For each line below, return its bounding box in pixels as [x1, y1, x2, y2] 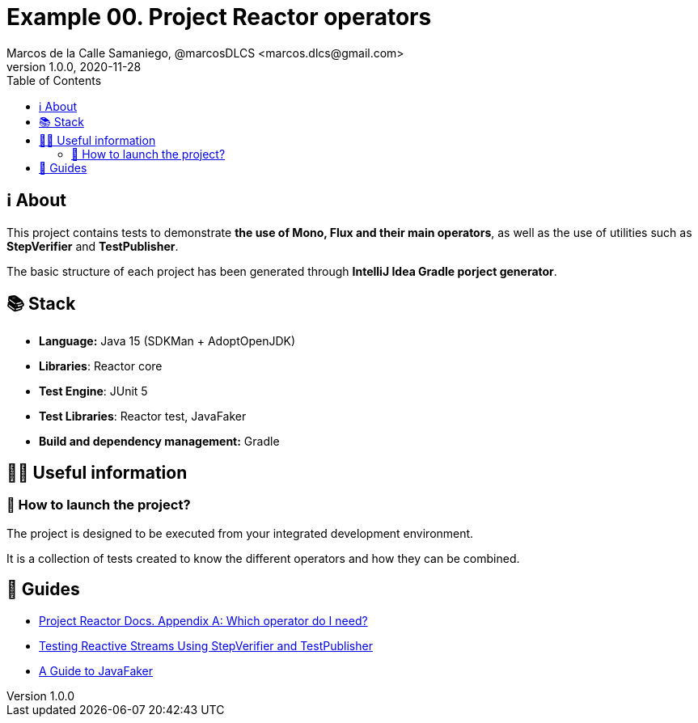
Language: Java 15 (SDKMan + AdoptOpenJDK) [39, 334, 296, 349]
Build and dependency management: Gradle [39, 434, 280, 449]
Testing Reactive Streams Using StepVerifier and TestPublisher [39, 638, 373, 653]
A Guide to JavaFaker [39, 663, 154, 678]
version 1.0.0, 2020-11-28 [6, 59, 142, 74]
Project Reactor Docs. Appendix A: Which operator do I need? [39, 613, 368, 628]
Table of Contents [6, 73, 102, 87]
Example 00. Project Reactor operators [6, 3, 432, 31]
